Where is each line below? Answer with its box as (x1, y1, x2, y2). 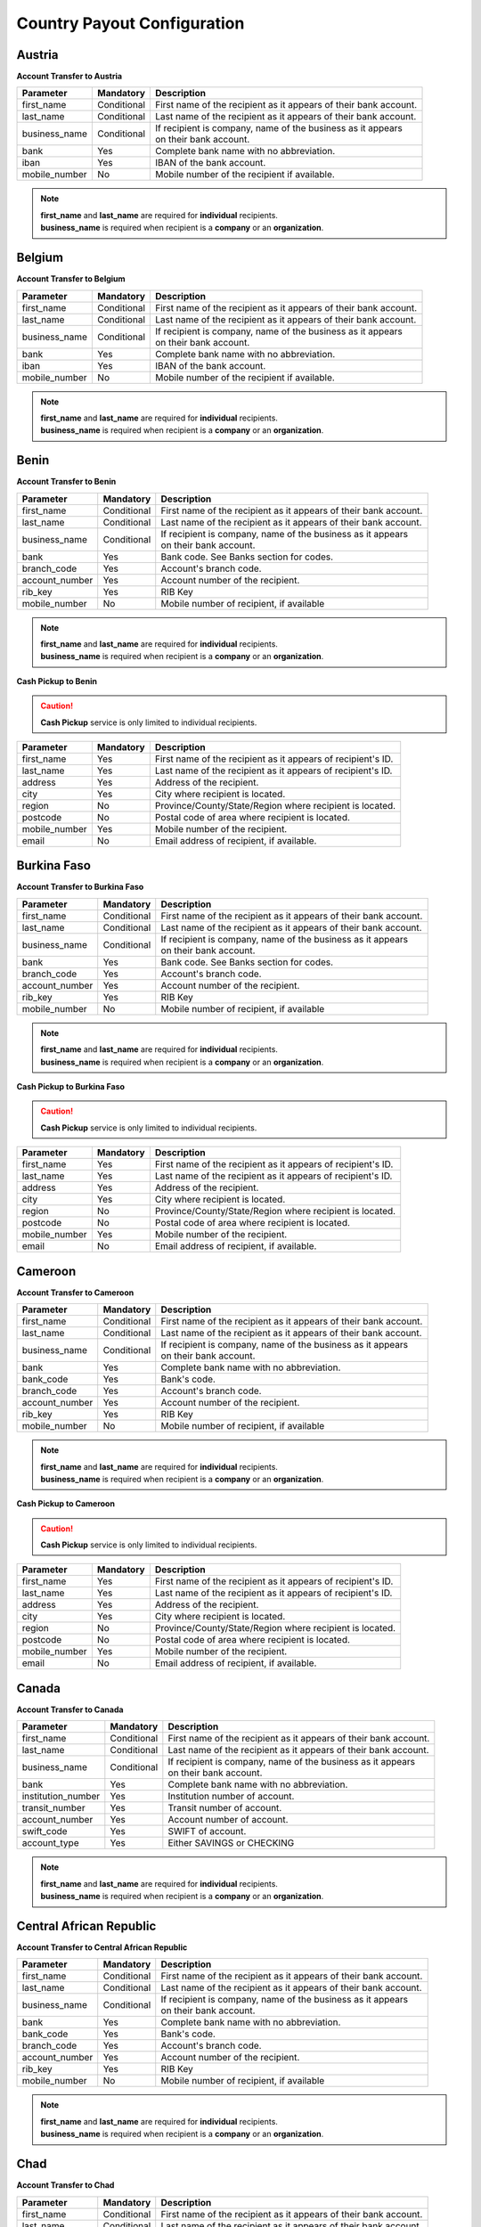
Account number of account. (167, 1814, 289, 1826)
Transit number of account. (167, 1802, 282, 1815)
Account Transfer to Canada (16, 1704, 124, 1715)
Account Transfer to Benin (16, 477, 117, 487)
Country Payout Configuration (16, 13, 245, 33)
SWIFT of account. (167, 1825, 247, 1838)
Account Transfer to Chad (16, 2180, 115, 2190)
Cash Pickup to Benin (16, 675, 98, 686)
